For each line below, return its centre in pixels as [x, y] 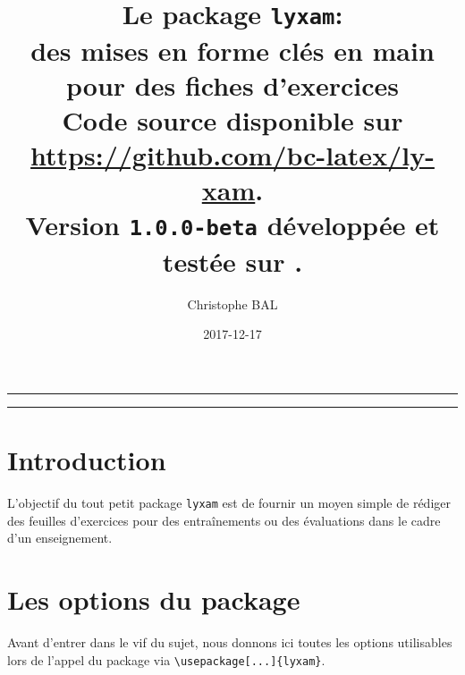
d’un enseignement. [60, 538]
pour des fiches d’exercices [232, 84]
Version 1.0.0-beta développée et [232, 225]
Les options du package [154, 599]
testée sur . [232, 261]
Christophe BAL [232, 304]
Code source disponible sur [232, 119]
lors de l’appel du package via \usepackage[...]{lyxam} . [166, 659]
